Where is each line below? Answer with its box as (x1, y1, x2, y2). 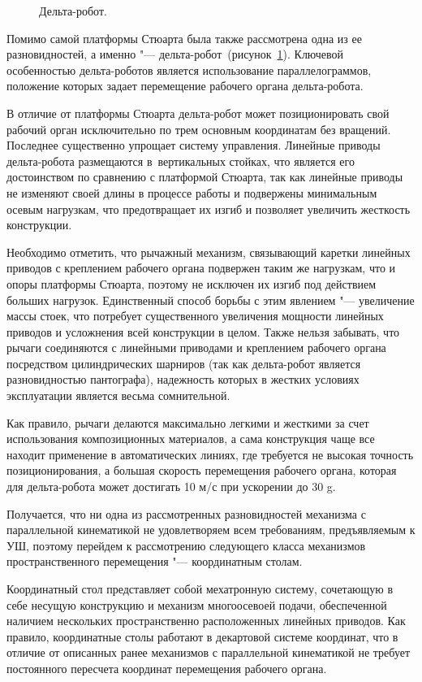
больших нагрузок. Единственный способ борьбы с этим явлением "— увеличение (6, 291, 415, 308)
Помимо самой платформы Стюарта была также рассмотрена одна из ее (6, 29, 362, 46)
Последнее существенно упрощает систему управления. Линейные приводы (6, 137, 381, 154)
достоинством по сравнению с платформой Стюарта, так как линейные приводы (6, 168, 403, 185)
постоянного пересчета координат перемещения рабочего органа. (6, 659, 327, 676)
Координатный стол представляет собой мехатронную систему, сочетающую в (6, 580, 394, 597)
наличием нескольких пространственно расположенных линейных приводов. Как (6, 612, 406, 629)
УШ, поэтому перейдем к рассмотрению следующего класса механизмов (6, 536, 366, 554)
